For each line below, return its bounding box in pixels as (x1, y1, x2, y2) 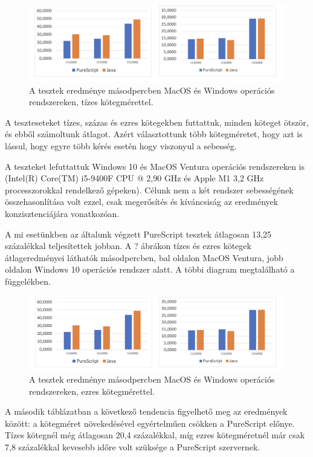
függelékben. (5, 275, 51, 288)
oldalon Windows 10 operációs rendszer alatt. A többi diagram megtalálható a (5, 263, 295, 276)
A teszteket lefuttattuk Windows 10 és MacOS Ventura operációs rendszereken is (5, 160, 305, 172)
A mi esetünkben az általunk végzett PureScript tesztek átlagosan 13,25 (5, 227, 272, 240)
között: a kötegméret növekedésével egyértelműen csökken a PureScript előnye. (5, 416, 295, 429)
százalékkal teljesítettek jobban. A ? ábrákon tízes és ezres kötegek (5, 239, 251, 252)
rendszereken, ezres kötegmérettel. (29, 384, 155, 397)
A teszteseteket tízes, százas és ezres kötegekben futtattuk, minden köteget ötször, (5, 115, 309, 128)
